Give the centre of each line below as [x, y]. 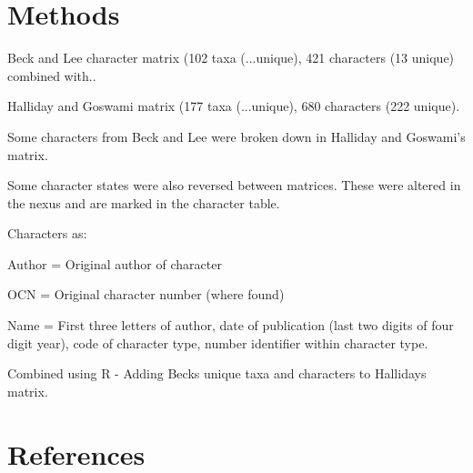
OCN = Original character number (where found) [146, 294]
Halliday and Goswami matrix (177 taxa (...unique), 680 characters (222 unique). [234, 106]
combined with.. [52, 75]
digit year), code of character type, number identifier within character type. [218, 342]
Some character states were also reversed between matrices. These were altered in [234, 185]
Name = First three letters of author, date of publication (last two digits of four [231, 325]
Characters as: [47, 233]
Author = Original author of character [115, 263]
